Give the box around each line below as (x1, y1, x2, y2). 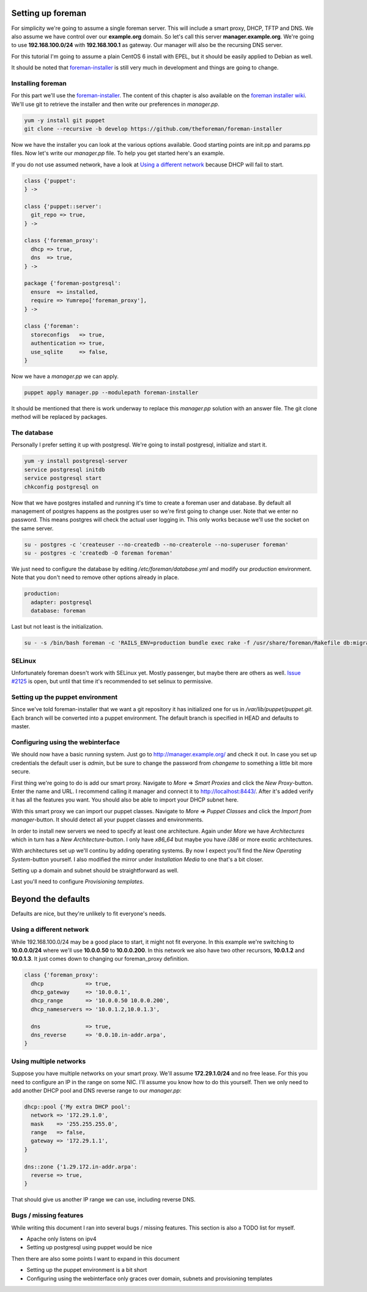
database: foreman (31, 607, 86, 615)
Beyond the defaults (11, 894, 91, 904)
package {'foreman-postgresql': (24, 280, 122, 287)
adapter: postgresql (31, 599, 92, 605)
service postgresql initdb (24, 466, 105, 473)
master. (11, 723, 31, 730)
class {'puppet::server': (24, 202, 102, 210)
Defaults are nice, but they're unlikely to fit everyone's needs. (11, 910, 166, 917)
